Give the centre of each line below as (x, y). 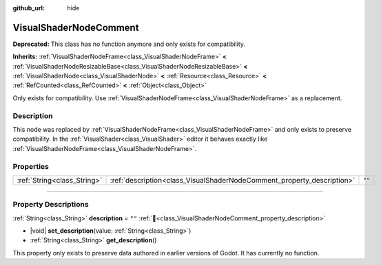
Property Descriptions (51, 205)
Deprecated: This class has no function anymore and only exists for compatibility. (129, 44)
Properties (31, 166)
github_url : (29, 8)
